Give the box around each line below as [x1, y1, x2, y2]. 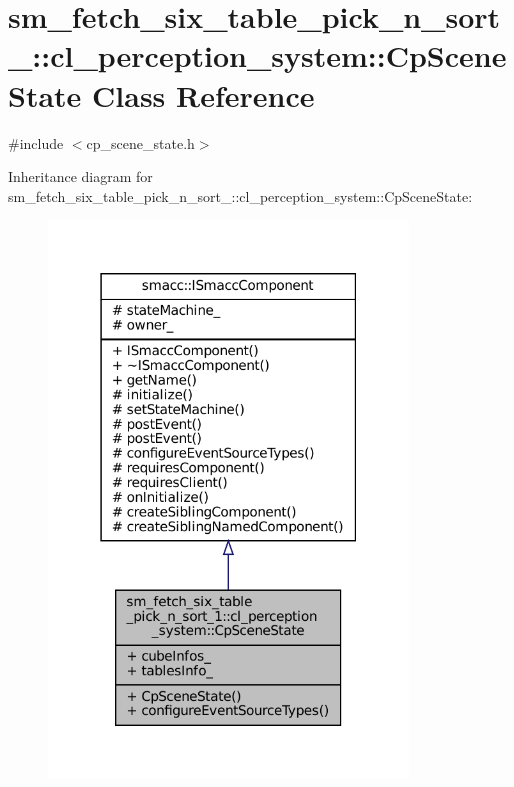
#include [8, 132, 64, 153]
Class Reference [92, 74, 315, 115]
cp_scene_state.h [86, 132, 195, 153]
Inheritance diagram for [8, 166, 153, 187]
